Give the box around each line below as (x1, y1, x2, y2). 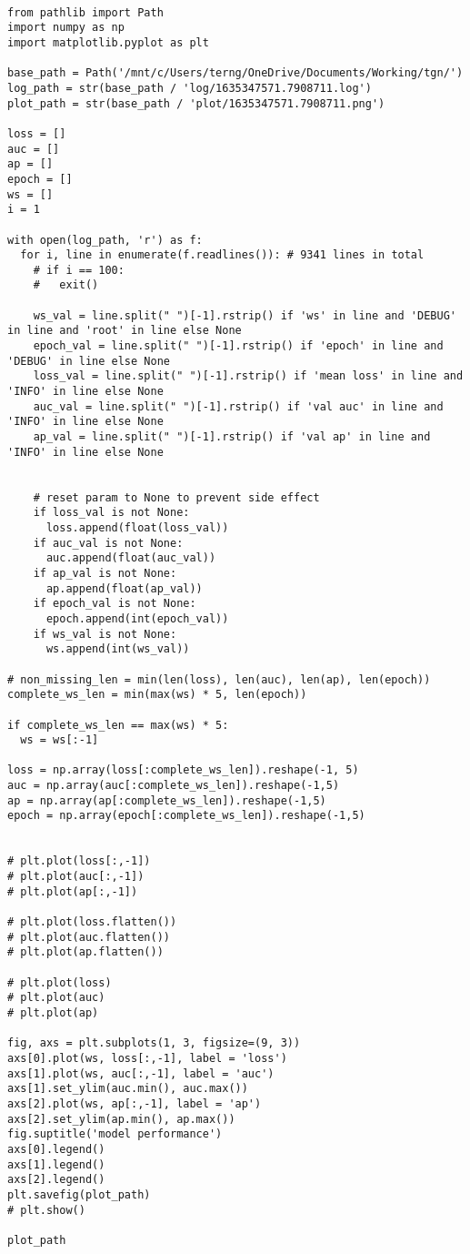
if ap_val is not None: (33, 566, 177, 580)
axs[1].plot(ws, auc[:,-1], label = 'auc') (7, 1067, 275, 1080)
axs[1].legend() (7, 1158, 105, 1171)
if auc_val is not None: (33, 536, 184, 550)
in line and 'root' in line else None (7, 324, 242, 338)
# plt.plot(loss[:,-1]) (7, 855, 151, 868)
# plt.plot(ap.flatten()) (7, 946, 164, 959)
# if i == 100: (33, 263, 125, 277)
